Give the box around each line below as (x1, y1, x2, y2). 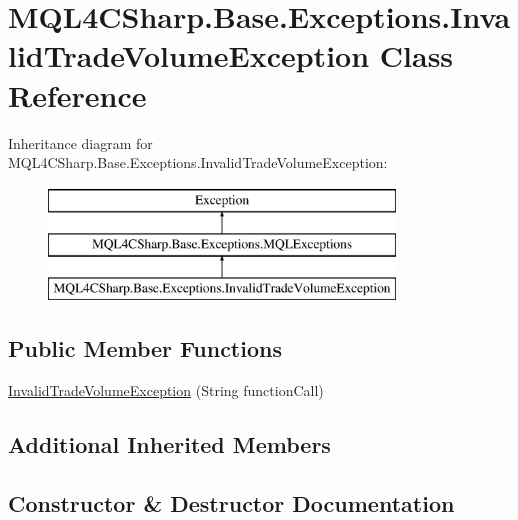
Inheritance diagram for (8, 132, 153, 153)
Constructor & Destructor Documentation (8, 487, 455, 518)
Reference (8, 74, 147, 115)
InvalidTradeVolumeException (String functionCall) (8, 379, 324, 400)
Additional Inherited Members (8, 428, 331, 459)
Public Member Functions (8, 333, 282, 364)
